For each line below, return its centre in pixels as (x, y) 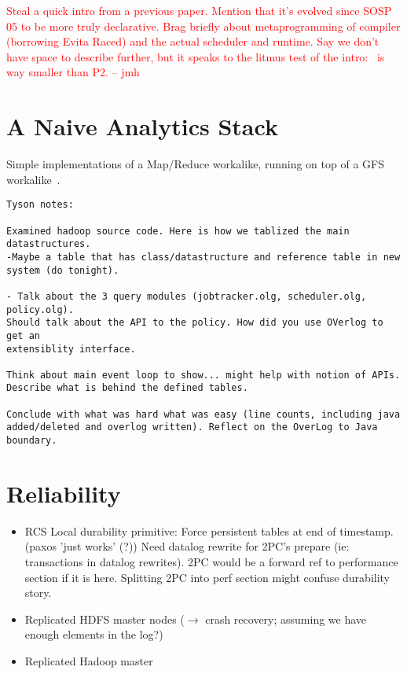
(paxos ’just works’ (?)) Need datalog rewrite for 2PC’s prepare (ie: (187, 546)
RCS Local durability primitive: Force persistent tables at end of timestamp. (209, 530)
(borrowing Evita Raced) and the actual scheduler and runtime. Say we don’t (193, 41)
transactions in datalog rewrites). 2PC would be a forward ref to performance (211, 562)
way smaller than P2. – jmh (73, 72)
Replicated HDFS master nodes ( (104, 619)
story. (38, 593)
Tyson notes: (40, 205)
